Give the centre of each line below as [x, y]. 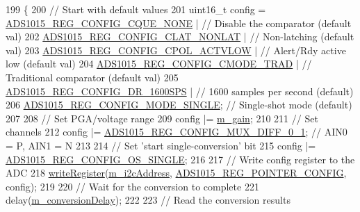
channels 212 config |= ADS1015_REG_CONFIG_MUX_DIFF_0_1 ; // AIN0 [177, 132]
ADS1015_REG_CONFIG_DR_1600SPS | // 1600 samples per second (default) [180, 91]
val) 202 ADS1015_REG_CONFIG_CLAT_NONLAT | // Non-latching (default [180, 36]
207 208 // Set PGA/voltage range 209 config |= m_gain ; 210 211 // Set [162, 118]
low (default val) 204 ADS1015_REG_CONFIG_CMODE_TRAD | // [159, 64]
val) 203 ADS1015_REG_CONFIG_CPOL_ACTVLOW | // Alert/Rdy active [176, 50]
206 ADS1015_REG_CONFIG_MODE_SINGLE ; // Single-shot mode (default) [179, 105]
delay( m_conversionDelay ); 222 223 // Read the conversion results [148, 200]
